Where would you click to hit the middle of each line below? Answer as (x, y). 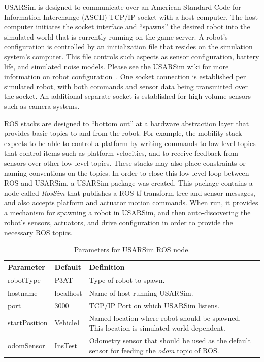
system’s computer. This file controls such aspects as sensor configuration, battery (132, 56)
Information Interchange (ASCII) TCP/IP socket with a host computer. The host (131, 16)
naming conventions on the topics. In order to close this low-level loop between (127, 173)
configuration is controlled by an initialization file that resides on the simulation (128, 46)
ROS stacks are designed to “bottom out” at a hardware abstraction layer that (127, 123)
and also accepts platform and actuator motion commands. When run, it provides (131, 203)
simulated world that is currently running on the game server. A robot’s (116, 36)
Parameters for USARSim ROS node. (132, 249)
